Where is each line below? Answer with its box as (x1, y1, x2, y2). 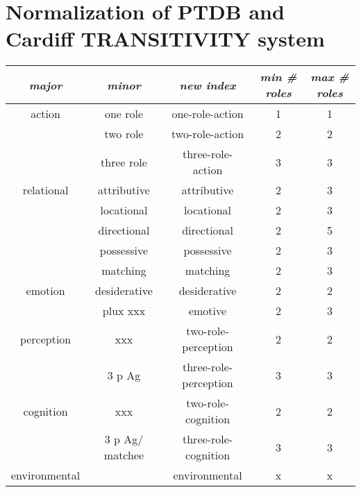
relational (22, 182, 69, 198)
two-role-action (171, 126, 244, 142)
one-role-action (171, 105, 244, 122)
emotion (26, 282, 65, 299)
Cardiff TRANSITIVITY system (6, 24, 325, 53)
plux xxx (102, 303, 146, 319)
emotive (188, 303, 227, 319)
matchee (103, 447, 144, 464)
